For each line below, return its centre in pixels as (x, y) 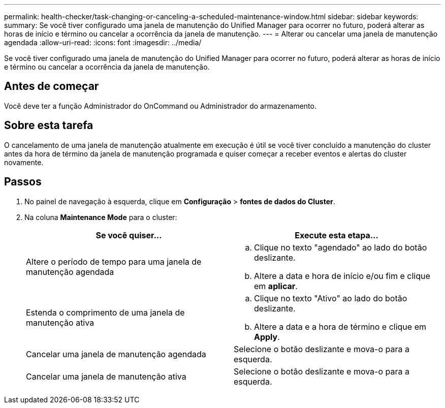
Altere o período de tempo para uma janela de (114, 261)
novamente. (24, 162)
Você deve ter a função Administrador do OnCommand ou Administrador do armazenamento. (160, 106)
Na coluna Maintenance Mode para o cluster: (101, 217)
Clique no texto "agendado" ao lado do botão (341, 247)
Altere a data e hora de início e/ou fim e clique (342, 276)
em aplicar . (276, 286)
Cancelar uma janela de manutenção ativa (106, 376)
